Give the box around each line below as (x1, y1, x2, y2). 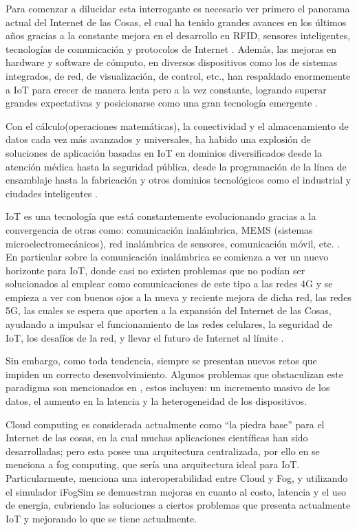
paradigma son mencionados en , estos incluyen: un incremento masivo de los (6, 380, 330, 395)
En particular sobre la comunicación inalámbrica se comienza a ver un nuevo (6, 250, 329, 264)
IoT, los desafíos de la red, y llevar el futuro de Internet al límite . (6, 330, 284, 344)
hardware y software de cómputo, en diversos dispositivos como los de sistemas (6, 55, 338, 69)
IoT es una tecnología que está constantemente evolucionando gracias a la (6, 209, 316, 223)
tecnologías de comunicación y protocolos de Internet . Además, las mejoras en (6, 41, 337, 56)
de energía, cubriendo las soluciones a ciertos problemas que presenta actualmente (6, 498, 351, 512)
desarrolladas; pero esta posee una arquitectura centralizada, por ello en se (6, 443, 320, 458)
